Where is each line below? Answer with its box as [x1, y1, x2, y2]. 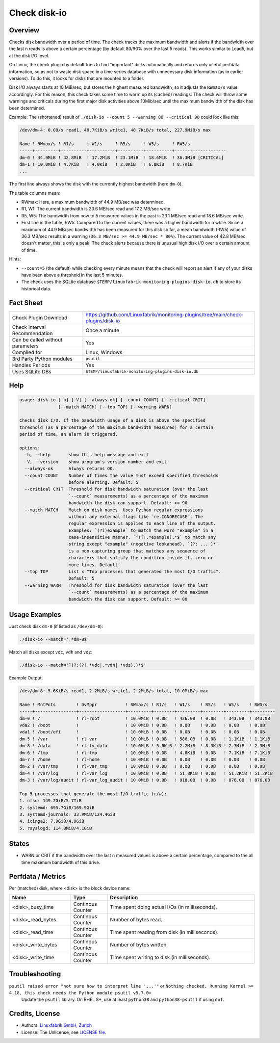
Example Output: [9, 675, 43, 681]
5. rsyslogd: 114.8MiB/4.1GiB [19, 825, 92, 831]
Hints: [9, 256, 21, 262]
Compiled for [12, 349, 43, 356]
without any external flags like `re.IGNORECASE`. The [68, 514, 204, 520]
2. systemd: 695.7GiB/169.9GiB [19, 805, 95, 810]
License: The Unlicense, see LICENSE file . [21, 1029, 106, 1035]
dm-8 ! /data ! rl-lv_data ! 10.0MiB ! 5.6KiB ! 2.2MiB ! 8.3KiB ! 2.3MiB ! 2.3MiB [19, 743, 271, 749]
